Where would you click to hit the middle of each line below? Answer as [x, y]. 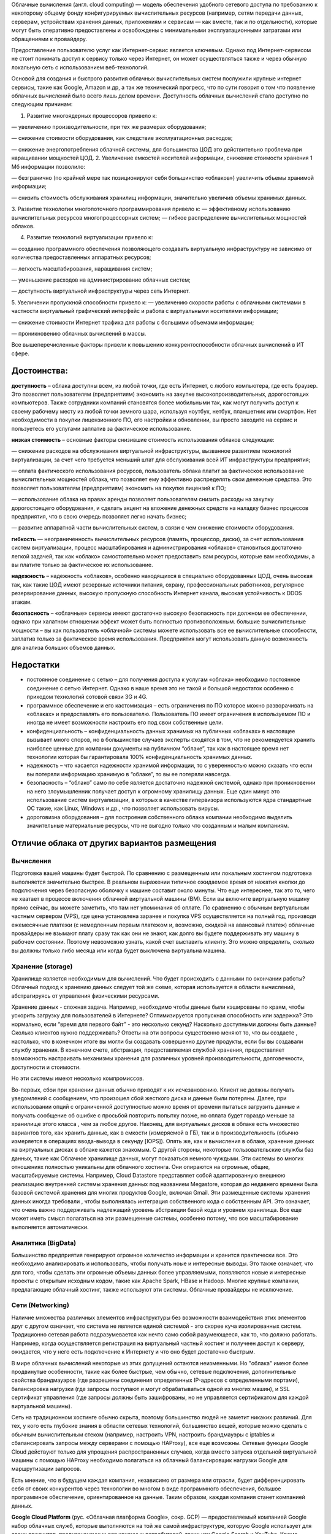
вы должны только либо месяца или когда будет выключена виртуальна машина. [119, 950]
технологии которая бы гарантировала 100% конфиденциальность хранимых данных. [139, 757]
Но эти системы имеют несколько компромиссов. [78, 1078]
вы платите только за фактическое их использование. [82, 565]
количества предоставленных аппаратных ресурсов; [81, 257]
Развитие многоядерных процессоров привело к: [92, 115]
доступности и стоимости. [46, 1067]
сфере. [21, 353]
